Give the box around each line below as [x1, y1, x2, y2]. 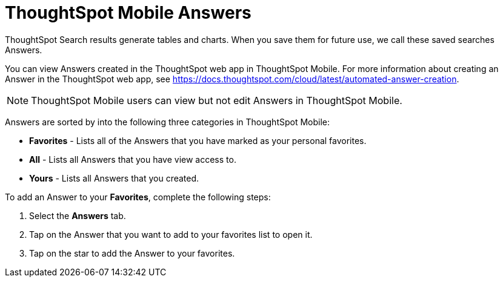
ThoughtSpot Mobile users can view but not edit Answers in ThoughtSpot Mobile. [31, 94, 402, 107]
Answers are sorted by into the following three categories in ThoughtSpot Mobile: [5, 116, 330, 127]
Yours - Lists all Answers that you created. [29, 172, 199, 183]
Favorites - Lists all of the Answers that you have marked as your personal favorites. [29, 135, 367, 146]
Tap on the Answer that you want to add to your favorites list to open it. [29, 229, 313, 240]
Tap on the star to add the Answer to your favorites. [29, 248, 235, 258]
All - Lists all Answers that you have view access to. [29, 154, 236, 165]
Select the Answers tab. [29, 210, 126, 221]
